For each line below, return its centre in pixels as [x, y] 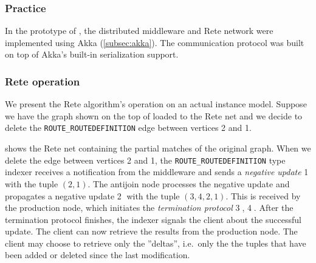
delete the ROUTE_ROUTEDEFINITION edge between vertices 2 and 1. [128, 128]
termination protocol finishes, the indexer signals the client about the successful [153, 219]
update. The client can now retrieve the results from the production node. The [151, 231]
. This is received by [263, 195]
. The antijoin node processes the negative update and [189, 183]
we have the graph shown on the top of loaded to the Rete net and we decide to [154, 115]
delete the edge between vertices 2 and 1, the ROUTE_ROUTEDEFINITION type [145, 160]
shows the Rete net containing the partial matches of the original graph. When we [158, 148]
